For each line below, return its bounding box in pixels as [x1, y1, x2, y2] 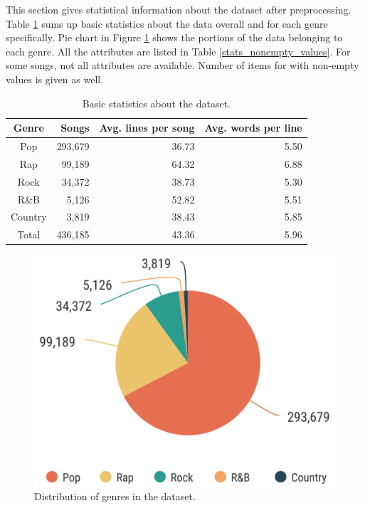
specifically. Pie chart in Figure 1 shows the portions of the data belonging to [6, 30, 343, 45]
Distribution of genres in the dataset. [34, 489, 196, 504]
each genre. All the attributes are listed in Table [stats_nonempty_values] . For [6, 43, 351, 58]
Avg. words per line [204, 120, 302, 135]
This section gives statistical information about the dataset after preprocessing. [6, 2, 351, 16]
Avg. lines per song [99, 120, 195, 135]
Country [11, 209, 47, 224]
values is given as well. [6, 71, 104, 86]
